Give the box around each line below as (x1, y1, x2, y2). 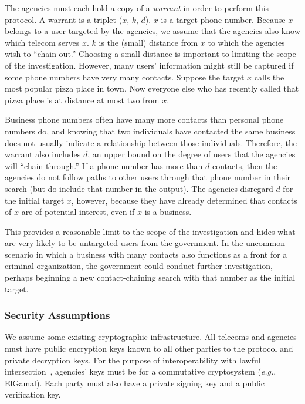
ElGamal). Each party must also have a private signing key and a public (5, 376, 265, 389)
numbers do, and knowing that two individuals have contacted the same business (5, 124, 296, 137)
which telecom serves (5, 36, 80, 48)
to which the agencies (208, 36, 285, 48)
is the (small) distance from (99, 36, 198, 48)
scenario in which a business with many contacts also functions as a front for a (5, 248, 287, 260)
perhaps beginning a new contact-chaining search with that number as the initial (5, 271, 296, 284)
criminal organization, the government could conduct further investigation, (5, 260, 273, 272)
